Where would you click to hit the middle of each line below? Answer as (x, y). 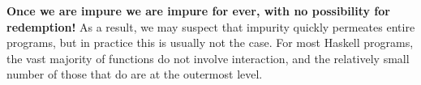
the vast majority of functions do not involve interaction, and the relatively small (208, 58)
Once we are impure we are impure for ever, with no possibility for (198, 11)
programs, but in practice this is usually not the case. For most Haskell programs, (210, 42)
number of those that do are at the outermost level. (135, 74)
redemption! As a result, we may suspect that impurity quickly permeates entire (211, 26)
